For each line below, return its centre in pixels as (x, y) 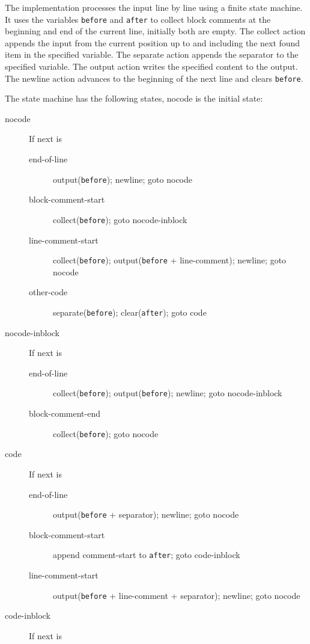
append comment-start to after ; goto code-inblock (147, 555)
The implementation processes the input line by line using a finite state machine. (154, 7)
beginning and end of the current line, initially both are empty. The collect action (155, 31)
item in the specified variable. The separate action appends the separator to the (152, 54)
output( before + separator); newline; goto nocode (146, 514)
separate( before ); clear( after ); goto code (130, 312)
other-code (48, 292)
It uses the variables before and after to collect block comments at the (138, 19)
